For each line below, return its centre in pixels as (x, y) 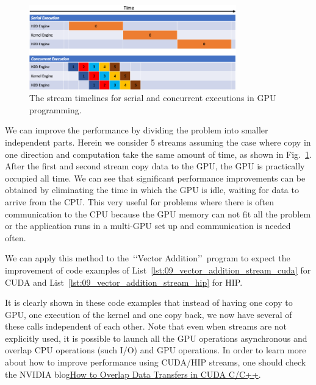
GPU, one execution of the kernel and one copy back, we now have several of (149, 314)
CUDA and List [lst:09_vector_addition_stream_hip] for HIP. (124, 282)
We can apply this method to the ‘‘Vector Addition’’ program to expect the (148, 258)
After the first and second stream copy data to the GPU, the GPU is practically (155, 166)
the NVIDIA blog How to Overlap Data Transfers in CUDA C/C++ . (133, 374)
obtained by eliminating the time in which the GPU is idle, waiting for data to (152, 190)
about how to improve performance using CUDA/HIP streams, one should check (156, 362)
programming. (56, 109)
